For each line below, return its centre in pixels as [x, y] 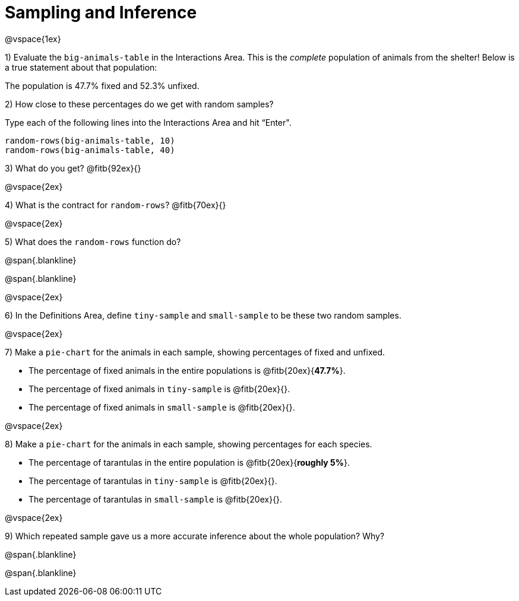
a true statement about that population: [81, 67]
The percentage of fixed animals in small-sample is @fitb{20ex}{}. [162, 407]
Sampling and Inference [101, 12]
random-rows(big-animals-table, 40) [90, 150]
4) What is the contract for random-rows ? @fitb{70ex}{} [115, 205]
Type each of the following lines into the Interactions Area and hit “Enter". [148, 122]
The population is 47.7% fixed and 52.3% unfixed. [102, 85]
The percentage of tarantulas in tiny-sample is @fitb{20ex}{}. [153, 481]
